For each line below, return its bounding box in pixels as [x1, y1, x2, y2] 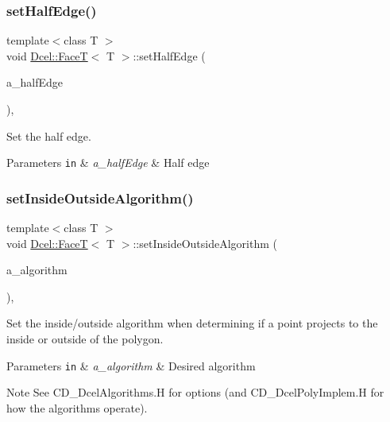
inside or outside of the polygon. [6, 331, 164, 347]
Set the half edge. [6, 127, 91, 144]
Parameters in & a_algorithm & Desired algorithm [6, 357, 256, 374]
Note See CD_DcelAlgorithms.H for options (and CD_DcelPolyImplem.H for [6, 384, 384, 401]
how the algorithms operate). [6, 399, 148, 416]
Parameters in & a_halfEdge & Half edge [6, 154, 210, 171]
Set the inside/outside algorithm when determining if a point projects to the [6, 315, 378, 331]
